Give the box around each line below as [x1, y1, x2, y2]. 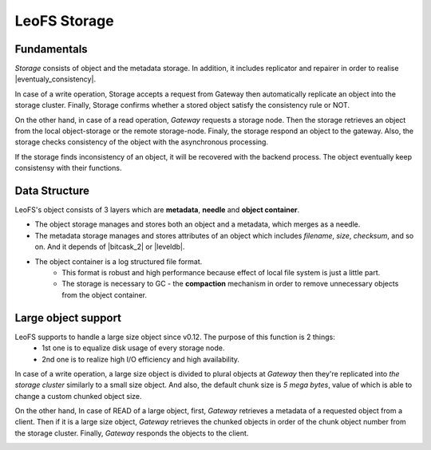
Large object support [14, 311, 122, 325]
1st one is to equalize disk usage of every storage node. [42, 343, 225, 353]
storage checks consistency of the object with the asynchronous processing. [14, 137, 269, 147]
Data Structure [14, 184, 90, 197]
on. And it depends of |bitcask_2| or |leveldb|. [34, 242, 185, 251]
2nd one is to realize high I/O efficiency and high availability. [42, 354, 239, 364]
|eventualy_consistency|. [14, 74, 96, 84]
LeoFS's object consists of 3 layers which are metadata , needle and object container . [14, 205, 300, 215]
